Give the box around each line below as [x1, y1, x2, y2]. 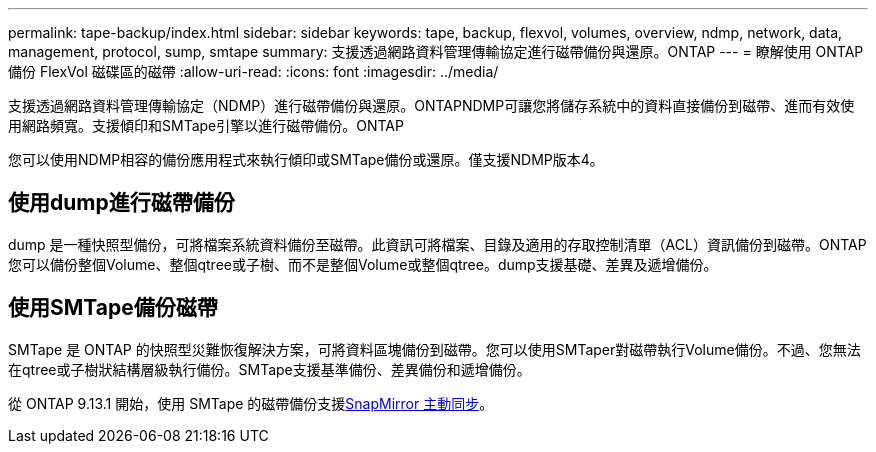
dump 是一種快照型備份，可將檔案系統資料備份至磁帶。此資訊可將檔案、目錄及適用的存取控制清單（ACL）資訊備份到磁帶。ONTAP [8, 235, 867, 253]
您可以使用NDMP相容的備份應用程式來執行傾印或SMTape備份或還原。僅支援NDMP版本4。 [8, 151, 604, 168]
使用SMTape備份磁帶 [8, 295, 218, 321]
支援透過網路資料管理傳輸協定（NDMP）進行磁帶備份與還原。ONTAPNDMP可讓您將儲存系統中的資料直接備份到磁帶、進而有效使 [8, 97, 855, 114]
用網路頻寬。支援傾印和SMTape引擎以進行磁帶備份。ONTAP [8, 117, 404, 134]
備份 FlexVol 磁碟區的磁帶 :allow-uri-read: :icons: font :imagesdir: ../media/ [8, 63, 499, 80]
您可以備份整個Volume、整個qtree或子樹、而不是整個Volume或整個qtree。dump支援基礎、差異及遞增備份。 [8, 255, 718, 273]
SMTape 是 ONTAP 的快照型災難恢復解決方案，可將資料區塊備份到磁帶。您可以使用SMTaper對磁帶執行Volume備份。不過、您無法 [8, 340, 861, 358]
